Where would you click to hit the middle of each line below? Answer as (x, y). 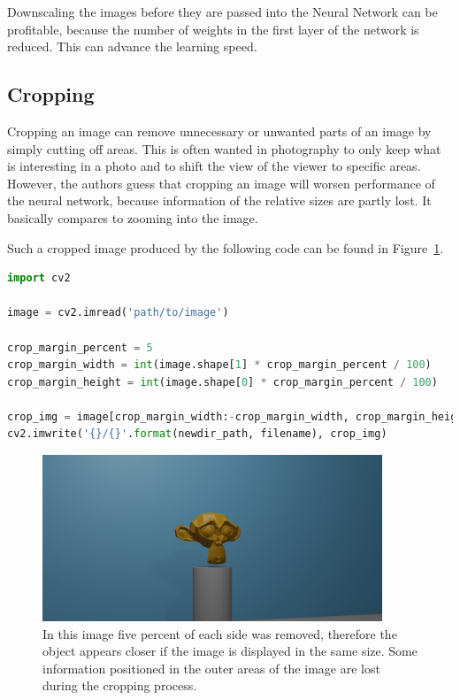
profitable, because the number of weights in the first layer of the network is (213, 29)
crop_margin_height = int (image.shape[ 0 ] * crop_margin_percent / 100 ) (222, 382)
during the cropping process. (120, 685)
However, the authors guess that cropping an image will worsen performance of (221, 183)
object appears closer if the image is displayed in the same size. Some (230, 651)
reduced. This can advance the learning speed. (132, 46)
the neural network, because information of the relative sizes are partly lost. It (219, 200)
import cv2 (39, 278)
